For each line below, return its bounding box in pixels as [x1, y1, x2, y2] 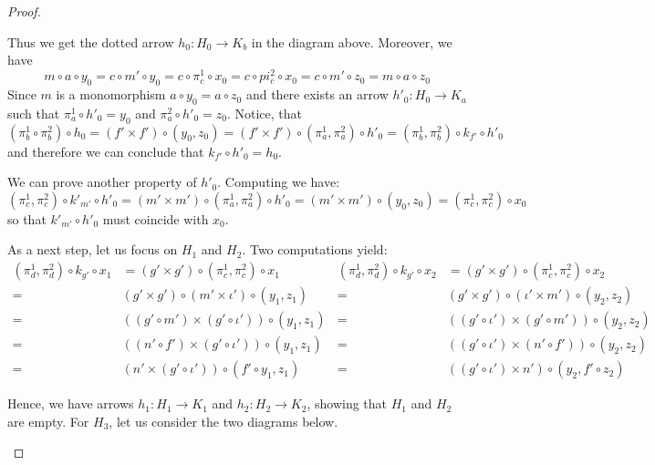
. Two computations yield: [242, 240, 388, 259]
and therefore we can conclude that [7, 141, 204, 160]
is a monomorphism [56, 85, 166, 104]
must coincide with [102, 209, 209, 228]
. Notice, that [226, 103, 302, 122]
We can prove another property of [7, 172, 197, 191]
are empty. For [7, 411, 89, 430]
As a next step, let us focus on [7, 240, 178, 259]
